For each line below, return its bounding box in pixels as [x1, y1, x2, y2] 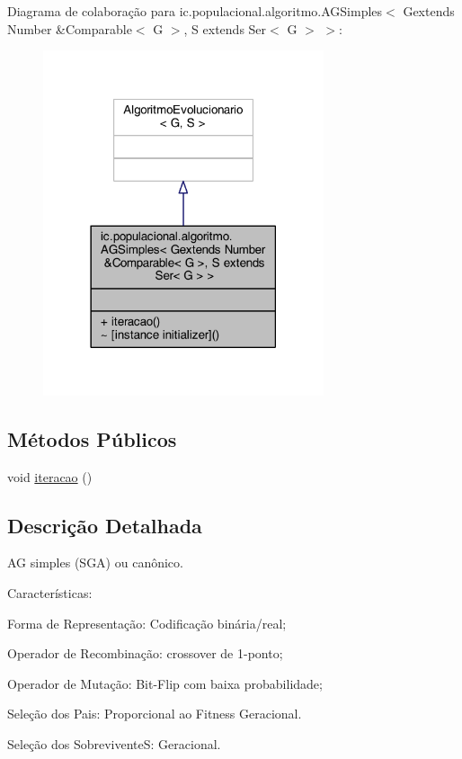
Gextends [403, 2, 455, 20]
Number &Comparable [7, 19, 132, 38]
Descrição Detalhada [7, 511, 202, 539]
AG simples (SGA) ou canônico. [7, 553, 183, 572]
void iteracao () [7, 467, 93, 486]
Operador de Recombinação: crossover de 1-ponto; [7, 644, 283, 663]
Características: [7, 583, 93, 602]
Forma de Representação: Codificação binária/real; [7, 613, 287, 632]
